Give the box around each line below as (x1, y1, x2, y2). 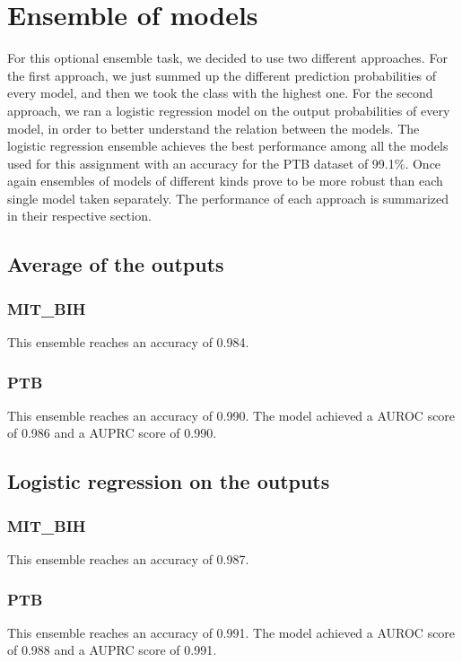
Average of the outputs (7, 250, 224, 278)
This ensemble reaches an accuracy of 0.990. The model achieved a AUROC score (7, 405, 456, 424)
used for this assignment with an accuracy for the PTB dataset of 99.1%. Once (7, 153, 441, 172)
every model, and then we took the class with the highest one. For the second (7, 83, 433, 102)
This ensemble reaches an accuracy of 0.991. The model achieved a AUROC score (7, 623, 456, 641)
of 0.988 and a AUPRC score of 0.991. (7, 640, 217, 659)
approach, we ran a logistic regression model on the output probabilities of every (7, 100, 450, 119)
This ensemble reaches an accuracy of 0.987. (7, 550, 249, 569)
